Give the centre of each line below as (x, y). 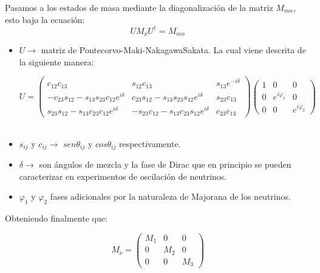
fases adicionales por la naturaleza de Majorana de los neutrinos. (170, 196)
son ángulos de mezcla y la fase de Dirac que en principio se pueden (165, 164)
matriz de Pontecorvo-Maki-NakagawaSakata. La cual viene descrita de (173, 50)
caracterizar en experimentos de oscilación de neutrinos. (123, 176)
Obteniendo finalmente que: (56, 218)
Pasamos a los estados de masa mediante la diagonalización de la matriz (139, 7)
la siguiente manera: (56, 61)
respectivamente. (150, 143)
